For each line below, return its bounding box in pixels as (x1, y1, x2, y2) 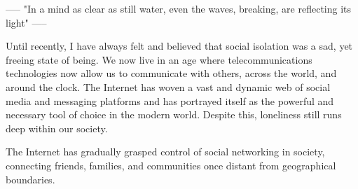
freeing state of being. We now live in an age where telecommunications (6, 52, 312, 66)
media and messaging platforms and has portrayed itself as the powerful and (6, 93, 334, 108)
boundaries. (6, 171, 55, 186)
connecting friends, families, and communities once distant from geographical (6, 157, 336, 172)
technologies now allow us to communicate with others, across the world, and (6, 66, 337, 80)
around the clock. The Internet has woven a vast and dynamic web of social (6, 79, 331, 94)
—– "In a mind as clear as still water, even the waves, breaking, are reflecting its (6, 1, 352, 15)
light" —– (6, 15, 47, 29)
